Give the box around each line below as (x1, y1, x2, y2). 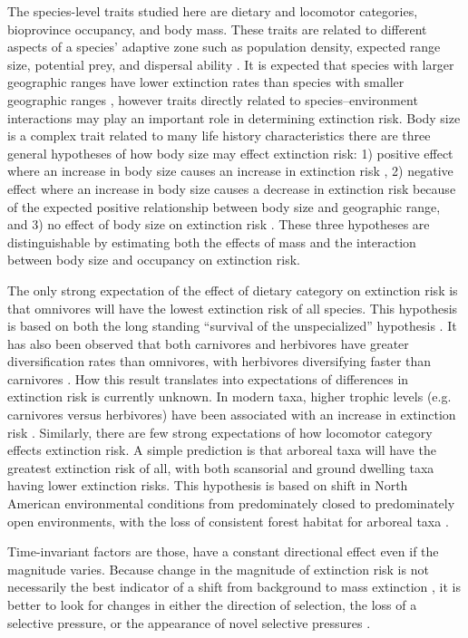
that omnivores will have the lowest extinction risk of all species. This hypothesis (7, 298, 458, 317)
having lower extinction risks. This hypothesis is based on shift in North (7, 476, 408, 495)
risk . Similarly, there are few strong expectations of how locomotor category (7, 422, 433, 441)
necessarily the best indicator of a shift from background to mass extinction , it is (7, 577, 462, 596)
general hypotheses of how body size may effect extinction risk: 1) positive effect (7, 143, 453, 162)
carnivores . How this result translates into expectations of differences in (7, 369, 409, 388)
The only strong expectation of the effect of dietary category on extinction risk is (7, 280, 458, 299)
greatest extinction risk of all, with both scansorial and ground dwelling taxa (7, 458, 434, 477)
